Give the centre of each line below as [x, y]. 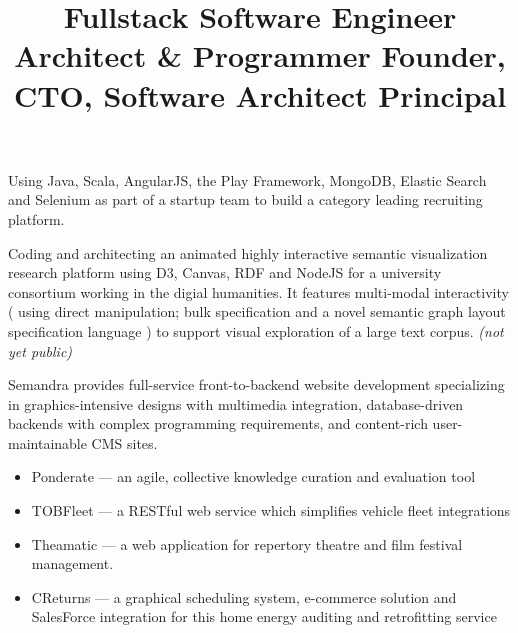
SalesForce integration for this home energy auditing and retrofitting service [264, 616]
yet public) [40, 350]
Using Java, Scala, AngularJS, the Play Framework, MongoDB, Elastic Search [247, 179]
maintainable [47, 442]
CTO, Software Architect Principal [260, 94]
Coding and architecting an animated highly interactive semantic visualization [248, 252]
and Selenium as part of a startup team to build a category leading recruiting [245, 199]
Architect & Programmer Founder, [260, 55]
